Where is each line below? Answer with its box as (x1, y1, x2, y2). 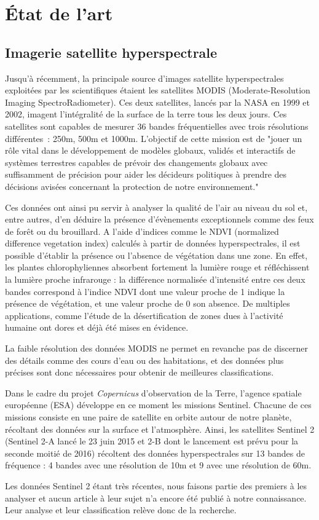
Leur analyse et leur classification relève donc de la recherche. (5, 503, 237, 516)
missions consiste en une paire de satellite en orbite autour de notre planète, (5, 411, 292, 423)
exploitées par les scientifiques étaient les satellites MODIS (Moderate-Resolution (5, 84, 310, 97)
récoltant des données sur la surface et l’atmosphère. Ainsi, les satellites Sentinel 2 (5, 422, 315, 435)
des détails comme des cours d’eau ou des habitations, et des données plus (5, 353, 284, 366)
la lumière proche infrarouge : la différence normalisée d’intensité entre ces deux (5, 273, 305, 286)
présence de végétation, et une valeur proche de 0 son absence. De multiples (5, 297, 290, 310)
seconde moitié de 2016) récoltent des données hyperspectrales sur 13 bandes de (5, 446, 305, 459)
